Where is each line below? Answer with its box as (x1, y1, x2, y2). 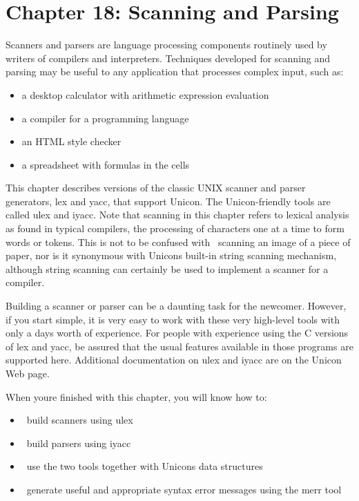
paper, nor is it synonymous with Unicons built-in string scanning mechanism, (6, 248, 337, 263)
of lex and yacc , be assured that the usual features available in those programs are (6, 339, 353, 353)
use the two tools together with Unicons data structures (26, 459, 263, 473)
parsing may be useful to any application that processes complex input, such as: (6, 64, 344, 79)
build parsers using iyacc (26, 435, 131, 450)
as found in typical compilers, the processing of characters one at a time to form (6, 221, 345, 236)
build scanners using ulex (26, 413, 133, 427)
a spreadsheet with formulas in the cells (21, 157, 190, 171)
